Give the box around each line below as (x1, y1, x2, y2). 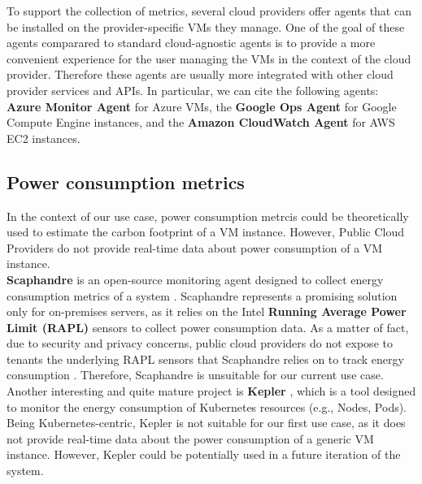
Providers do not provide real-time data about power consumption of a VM (7, 239, 383, 256)
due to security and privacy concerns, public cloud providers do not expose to (7, 335, 393, 352)
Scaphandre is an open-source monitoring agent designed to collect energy (7, 270, 384, 287)
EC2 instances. (7, 129, 80, 146)
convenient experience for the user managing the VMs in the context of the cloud (7, 50, 411, 67)
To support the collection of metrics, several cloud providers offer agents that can (7, 2, 411, 19)
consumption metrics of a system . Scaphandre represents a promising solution (7, 287, 398, 304)
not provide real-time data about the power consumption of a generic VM (7, 430, 374, 447)
